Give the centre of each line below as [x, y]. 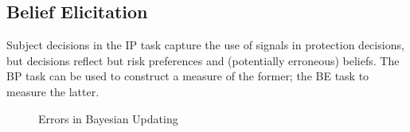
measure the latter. [53, 91]
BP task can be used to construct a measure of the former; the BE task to [188, 76]
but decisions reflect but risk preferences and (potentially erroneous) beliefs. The [203, 60]
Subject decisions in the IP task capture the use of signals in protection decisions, [205, 45]
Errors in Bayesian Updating [108, 118]
